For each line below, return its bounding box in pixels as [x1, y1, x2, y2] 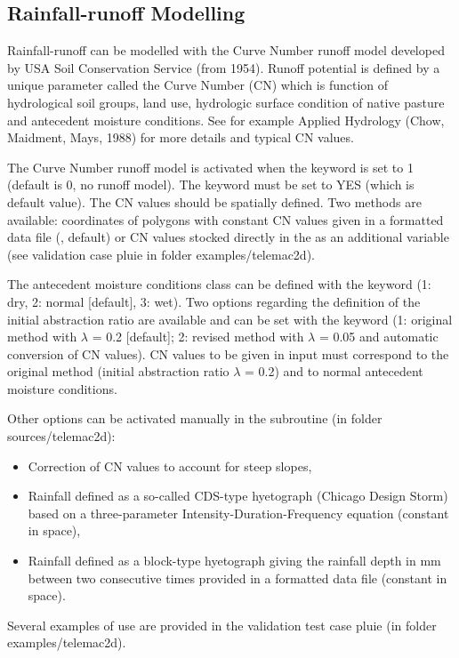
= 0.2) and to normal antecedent [245, 362, 423, 381]
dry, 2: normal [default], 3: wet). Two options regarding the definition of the [7, 292, 421, 310]
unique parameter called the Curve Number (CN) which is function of [7, 76, 389, 94]
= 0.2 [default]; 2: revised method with [92, 327, 304, 346]
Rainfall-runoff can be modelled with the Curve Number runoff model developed [7, 41, 445, 60]
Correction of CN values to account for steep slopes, [28, 456, 312, 475]
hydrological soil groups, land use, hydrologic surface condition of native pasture [7, 92, 445, 111]
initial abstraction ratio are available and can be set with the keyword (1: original [7, 309, 453, 328]
